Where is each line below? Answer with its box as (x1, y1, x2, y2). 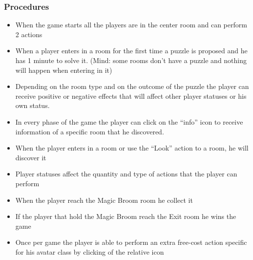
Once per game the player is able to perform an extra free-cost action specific (15, 237, 247, 247)
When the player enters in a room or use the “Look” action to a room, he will (15, 143, 249, 153)
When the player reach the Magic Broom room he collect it (15, 195, 193, 205)
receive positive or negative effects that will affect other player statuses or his (15, 90, 247, 101)
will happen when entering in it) (15, 65, 112, 75)
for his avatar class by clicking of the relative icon (15, 246, 164, 257)
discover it (15, 152, 46, 162)
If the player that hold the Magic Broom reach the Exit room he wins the (15, 211, 236, 221)
